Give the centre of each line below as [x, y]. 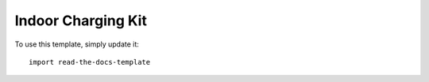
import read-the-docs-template [90, 62]
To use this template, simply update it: [77, 44]
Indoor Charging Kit [81, 20]
